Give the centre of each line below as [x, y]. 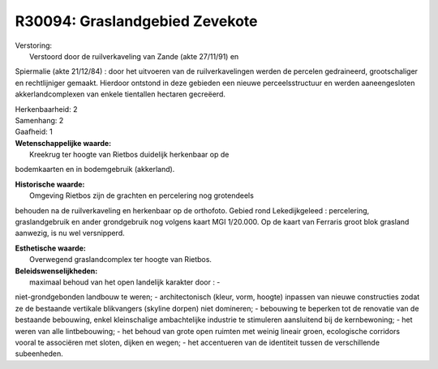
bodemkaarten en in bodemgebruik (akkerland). [95, 169]
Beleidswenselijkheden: [56, 271]
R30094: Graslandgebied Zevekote [136, 21]
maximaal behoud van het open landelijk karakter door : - [125, 282]
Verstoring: [34, 45]
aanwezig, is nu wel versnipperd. [70, 233]
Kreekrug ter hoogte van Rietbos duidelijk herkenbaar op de [129, 155]
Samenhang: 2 [39, 120]
